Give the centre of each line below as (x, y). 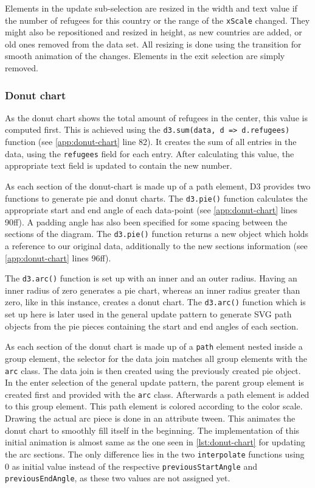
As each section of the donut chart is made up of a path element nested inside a (154, 346)
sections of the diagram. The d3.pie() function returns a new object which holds (157, 234)
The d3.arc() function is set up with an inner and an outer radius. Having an (151, 278)
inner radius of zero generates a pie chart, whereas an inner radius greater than (153, 290)
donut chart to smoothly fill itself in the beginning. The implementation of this (152, 430)
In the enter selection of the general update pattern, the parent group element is (154, 382)
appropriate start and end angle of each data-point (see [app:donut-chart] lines (151, 210)
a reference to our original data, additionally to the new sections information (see (156, 246)
